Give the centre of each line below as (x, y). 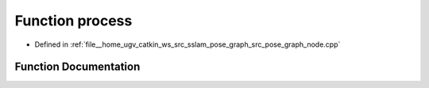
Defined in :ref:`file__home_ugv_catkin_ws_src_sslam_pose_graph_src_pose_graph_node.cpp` (187, 44)
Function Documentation (77, 67)
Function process (73, 21)
